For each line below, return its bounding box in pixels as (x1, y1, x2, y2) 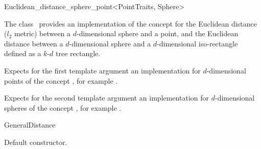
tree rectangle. (55, 48, 101, 59)
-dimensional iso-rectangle (157, 38, 238, 48)
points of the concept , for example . (4, 75, 118, 86)
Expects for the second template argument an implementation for (4, 92, 209, 103)
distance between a (4, 38, 63, 48)
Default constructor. (4, 136, 67, 147)
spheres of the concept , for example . (4, 102, 122, 113)
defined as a (4, 48, 41, 59)
